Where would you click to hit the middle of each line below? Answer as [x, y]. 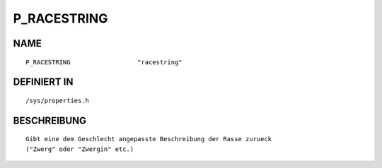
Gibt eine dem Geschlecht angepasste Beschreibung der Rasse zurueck [149, 139]
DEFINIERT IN [43, 82]
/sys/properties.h [58, 100]
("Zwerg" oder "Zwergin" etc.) [80, 149]
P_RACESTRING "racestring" [104, 62]
